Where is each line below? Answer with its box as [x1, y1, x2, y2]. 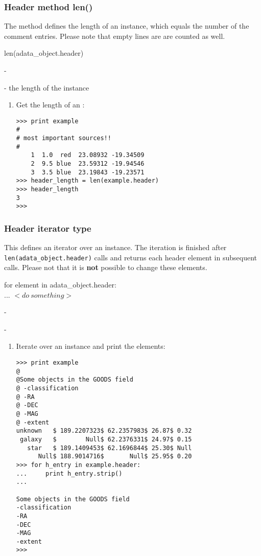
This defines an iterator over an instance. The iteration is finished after [4, 242, 227, 253]
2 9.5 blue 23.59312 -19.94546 [31, 160, 145, 168]
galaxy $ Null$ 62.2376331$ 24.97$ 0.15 [19, 435, 192, 443]
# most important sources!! [16, 135, 111, 142]
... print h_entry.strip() [16, 470, 123, 477]
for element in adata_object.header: [4, 279, 116, 290]
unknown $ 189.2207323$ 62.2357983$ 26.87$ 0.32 [16, 427, 192, 435]
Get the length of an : [16, 99, 85, 110]
